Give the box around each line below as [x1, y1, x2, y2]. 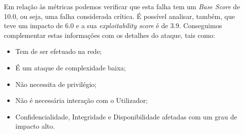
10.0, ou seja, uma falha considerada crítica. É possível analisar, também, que [4, 11, 235, 21]
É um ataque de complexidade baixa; [15, 62, 126, 72]
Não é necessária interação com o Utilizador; [15, 95, 148, 105]
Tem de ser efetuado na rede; [15, 46, 102, 56]
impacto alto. [15, 121, 55, 131]
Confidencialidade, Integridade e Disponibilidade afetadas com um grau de [15, 111, 237, 121]
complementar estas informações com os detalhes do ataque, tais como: [4, 30, 215, 40]
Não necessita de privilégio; [15, 79, 97, 89]
